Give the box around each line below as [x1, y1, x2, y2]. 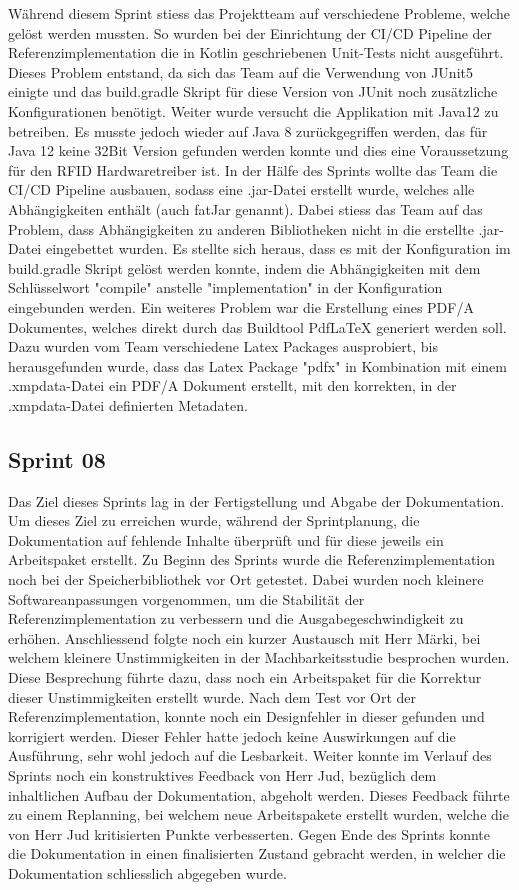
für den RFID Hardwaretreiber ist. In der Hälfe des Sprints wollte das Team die [8, 159, 498, 180]
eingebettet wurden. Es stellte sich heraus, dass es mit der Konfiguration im [45, 238, 511, 259]
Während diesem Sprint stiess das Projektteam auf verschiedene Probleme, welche [8, 3, 510, 23]
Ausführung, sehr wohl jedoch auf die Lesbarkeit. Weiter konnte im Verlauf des [8, 745, 492, 766]
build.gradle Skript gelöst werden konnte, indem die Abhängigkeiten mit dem [8, 257, 481, 278]
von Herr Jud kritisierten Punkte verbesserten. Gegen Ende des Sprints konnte [8, 823, 491, 844]
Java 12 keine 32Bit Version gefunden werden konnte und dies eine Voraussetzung [8, 140, 509, 161]
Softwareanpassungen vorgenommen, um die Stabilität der [8, 588, 365, 609]
